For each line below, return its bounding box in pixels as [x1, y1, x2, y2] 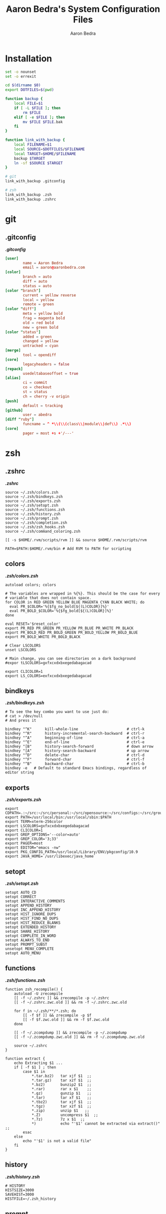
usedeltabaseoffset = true [23, 371, 79, 376]
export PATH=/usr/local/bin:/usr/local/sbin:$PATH [5, 815, 112, 820]
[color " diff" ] [5, 306, 37, 311]
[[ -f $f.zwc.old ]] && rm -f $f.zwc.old [23, 1017, 110, 1022]
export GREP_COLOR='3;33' [5, 837, 58, 842]
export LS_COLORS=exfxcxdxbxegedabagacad [5, 673, 92, 678]
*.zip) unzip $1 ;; [31, 1108, 90, 1113]
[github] [5, 407, 23, 413]
